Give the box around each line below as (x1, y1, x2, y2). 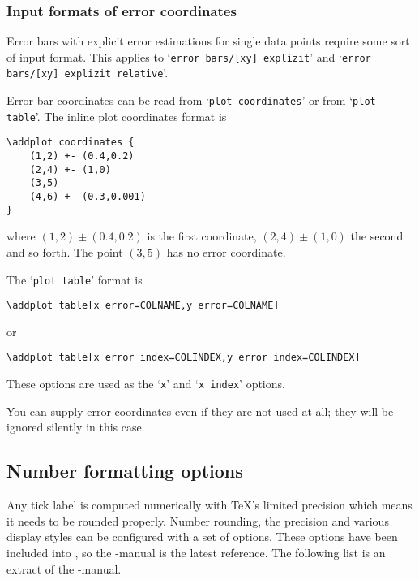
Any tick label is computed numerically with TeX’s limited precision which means (6, 496, 413, 513)
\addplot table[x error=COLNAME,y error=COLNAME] (6, 300, 280, 312)
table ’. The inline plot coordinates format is (6, 107, 227, 124)
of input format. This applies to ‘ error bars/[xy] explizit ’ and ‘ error (6, 48, 371, 65)
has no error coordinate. (166, 243, 286, 260)
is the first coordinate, (147, 227, 257, 245)
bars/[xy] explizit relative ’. (6, 64, 169, 81)
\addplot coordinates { (6, 136, 135, 149)
